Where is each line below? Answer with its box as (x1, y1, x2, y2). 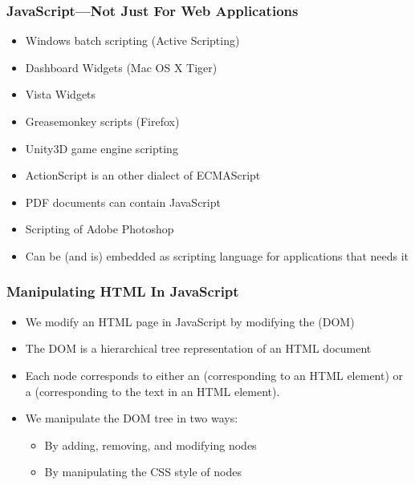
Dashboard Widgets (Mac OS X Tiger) (25, 59, 218, 75)
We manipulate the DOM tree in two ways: (25, 410, 238, 426)
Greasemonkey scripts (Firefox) (25, 113, 180, 129)
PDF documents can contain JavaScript (25, 193, 221, 210)
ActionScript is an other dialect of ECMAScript (25, 167, 261, 184)
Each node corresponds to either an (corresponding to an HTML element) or (25, 366, 404, 383)
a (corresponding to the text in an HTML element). (25, 382, 280, 399)
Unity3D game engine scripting (25, 139, 178, 156)
